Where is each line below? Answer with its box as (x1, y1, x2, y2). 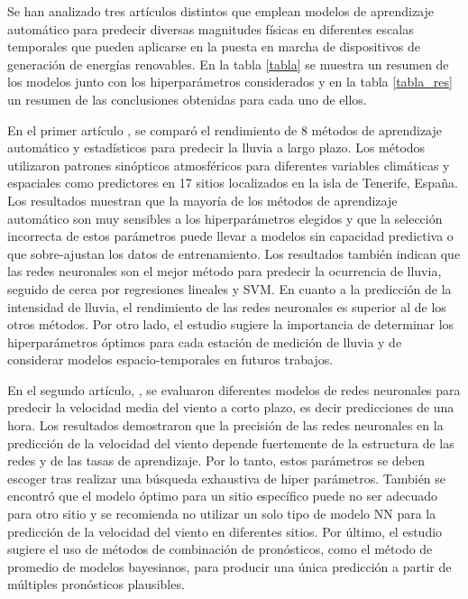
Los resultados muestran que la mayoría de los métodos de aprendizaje (7, 190, 398, 209)
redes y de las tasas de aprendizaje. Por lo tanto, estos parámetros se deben (7, 451, 425, 470)
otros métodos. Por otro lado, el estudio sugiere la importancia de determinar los (7, 315, 454, 334)
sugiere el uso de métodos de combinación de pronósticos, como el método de (7, 539, 433, 558)
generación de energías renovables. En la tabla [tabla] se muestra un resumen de (7, 54, 449, 73)
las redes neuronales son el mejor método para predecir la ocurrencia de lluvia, (7, 262, 442, 281)
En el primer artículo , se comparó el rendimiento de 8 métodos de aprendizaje (7, 120, 443, 139)
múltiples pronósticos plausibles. (7, 575, 185, 594)
